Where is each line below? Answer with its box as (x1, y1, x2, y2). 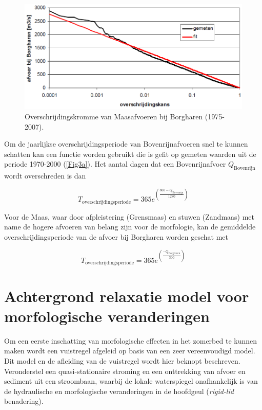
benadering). (4, 396, 44, 406)
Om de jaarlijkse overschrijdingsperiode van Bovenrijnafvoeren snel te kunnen (4, 138, 248, 149)
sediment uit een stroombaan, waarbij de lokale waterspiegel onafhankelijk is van (4, 376, 258, 386)
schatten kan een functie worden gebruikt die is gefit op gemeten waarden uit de (4, 148, 256, 159)
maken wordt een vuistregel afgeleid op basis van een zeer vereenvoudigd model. (4, 345, 255, 356)
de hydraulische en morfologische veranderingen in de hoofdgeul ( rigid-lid (4, 385, 234, 396)
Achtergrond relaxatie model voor (4, 285, 249, 306)
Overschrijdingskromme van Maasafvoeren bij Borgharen (25, 111, 203, 121)
